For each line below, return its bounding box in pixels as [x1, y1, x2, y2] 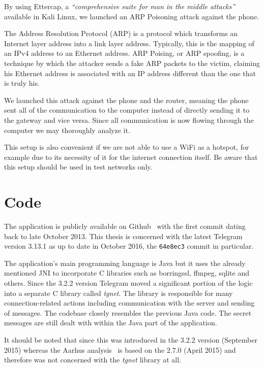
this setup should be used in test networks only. [4, 161, 153, 172]
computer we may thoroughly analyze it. [4, 124, 130, 135]
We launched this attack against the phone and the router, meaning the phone [4, 94, 249, 105]
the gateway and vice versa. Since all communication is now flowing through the [4, 114, 254, 125]
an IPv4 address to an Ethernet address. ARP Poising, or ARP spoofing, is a [4, 48, 245, 58]
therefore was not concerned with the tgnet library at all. [4, 354, 182, 365]
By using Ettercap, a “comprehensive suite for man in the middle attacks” [4, 1, 236, 11]
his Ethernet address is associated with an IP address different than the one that [4, 68, 256, 78]
